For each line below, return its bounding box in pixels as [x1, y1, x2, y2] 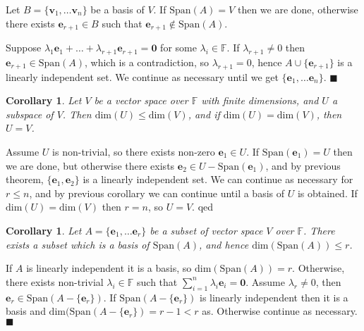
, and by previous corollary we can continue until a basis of [29, 185, 285, 200]
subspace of [6, 106, 54, 121]
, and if [188, 106, 220, 121]
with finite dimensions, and [201, 93, 319, 108]
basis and [6, 304, 46, 318]
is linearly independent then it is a [200, 289, 348, 304]
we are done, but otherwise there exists [6, 158, 175, 173]
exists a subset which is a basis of [6, 237, 150, 251]
